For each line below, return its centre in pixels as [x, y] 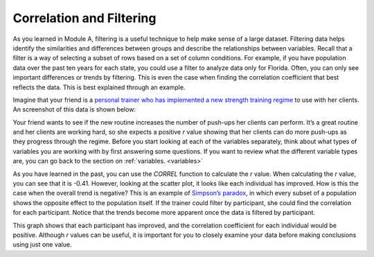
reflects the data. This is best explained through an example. [99, 87]
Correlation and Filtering [84, 18]
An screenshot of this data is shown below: [74, 109]
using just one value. [42, 245]
